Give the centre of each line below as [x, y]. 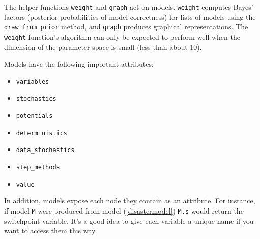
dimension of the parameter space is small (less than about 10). [103, 47]
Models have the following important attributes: [79, 64]
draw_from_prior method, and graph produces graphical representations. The [126, 27]
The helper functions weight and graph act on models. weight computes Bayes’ [129, 7]
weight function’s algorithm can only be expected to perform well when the [122, 36]
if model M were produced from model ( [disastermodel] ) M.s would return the [124, 210]
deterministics [42, 133]
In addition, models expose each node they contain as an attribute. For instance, [130, 201]
